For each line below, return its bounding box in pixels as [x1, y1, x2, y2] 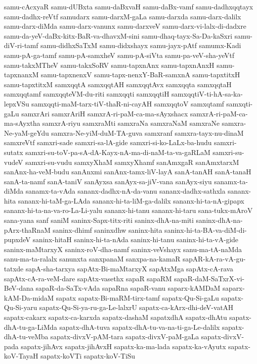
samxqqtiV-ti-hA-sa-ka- [171, 89, 243, 99]
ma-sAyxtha [4, 118, 41, 128]
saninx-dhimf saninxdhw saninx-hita [52, 224, 163, 235]
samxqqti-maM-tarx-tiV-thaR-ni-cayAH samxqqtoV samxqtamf [31, 98, 224, 108]
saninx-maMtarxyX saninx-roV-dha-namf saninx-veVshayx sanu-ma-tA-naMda [4, 244, 242, 254]
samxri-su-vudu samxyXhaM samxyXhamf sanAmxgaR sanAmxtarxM [25, 156, 239, 167]
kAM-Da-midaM [4, 292, 54, 303]
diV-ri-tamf [4, 40, 39, 51]
